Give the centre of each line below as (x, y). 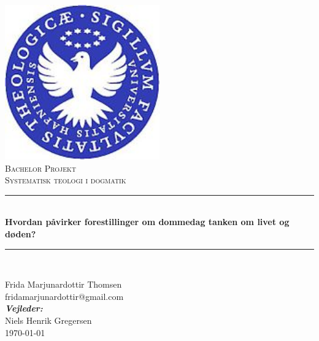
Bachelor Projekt (41, 168)
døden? (21, 233)
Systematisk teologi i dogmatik (66, 180)
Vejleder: (24, 308)
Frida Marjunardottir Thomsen (63, 284)
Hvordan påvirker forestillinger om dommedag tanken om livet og (147, 222)
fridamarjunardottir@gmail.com (64, 296)
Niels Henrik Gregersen (48, 320)
